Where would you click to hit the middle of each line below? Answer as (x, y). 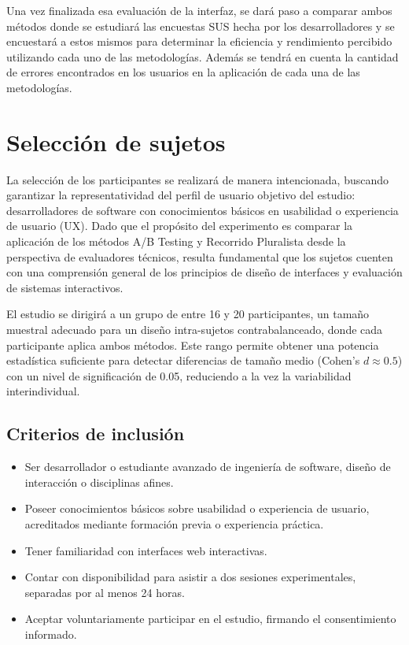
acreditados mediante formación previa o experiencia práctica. (174, 523)
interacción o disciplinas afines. (99, 482)
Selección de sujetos (116, 141)
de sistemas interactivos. (65, 287)
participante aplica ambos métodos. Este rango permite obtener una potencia (193, 345)
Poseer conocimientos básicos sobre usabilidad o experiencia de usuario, (197, 508)
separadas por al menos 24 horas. (105, 592)
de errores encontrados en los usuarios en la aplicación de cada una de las (183, 72)
